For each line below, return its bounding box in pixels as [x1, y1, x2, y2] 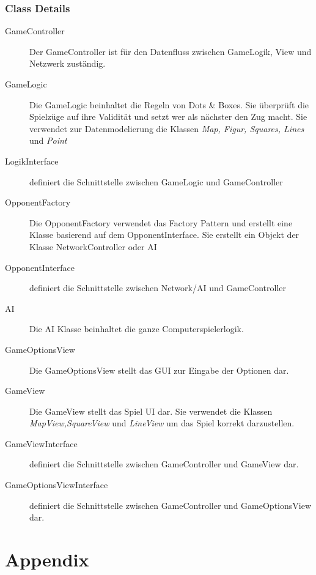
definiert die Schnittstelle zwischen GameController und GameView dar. [29, 458, 299, 470]
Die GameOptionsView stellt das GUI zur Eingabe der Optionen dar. [29, 363, 289, 376]
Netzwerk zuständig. [29, 57, 106, 70]
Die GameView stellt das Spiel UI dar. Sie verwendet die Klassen [29, 404, 273, 417]
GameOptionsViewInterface [5, 478, 108, 491]
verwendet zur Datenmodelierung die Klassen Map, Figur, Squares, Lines [29, 122, 304, 135]
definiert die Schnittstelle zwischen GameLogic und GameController [29, 175, 283, 188]
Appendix [5, 547, 89, 572]
